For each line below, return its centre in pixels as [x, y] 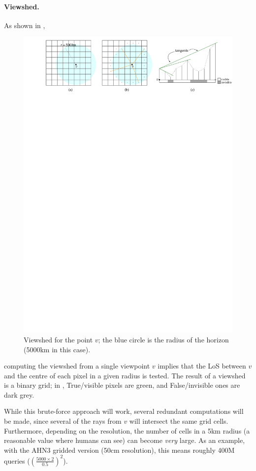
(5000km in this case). [57, 349]
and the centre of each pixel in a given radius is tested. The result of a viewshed [125, 375]
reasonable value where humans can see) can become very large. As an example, [125, 440]
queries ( [17, 460]
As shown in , [25, 25]
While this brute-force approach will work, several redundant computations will [124, 411]
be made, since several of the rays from [63, 421]
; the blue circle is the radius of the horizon [163, 339]
